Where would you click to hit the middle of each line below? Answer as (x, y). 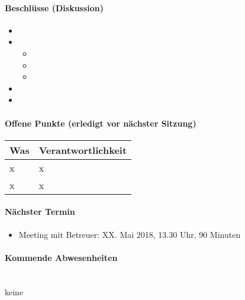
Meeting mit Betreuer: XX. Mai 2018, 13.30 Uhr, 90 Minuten (130, 234)
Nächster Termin (40, 212)
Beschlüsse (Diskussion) (54, 7)
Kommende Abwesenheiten (61, 257)
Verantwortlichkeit (83, 150)
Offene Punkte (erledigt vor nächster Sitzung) (101, 123)
